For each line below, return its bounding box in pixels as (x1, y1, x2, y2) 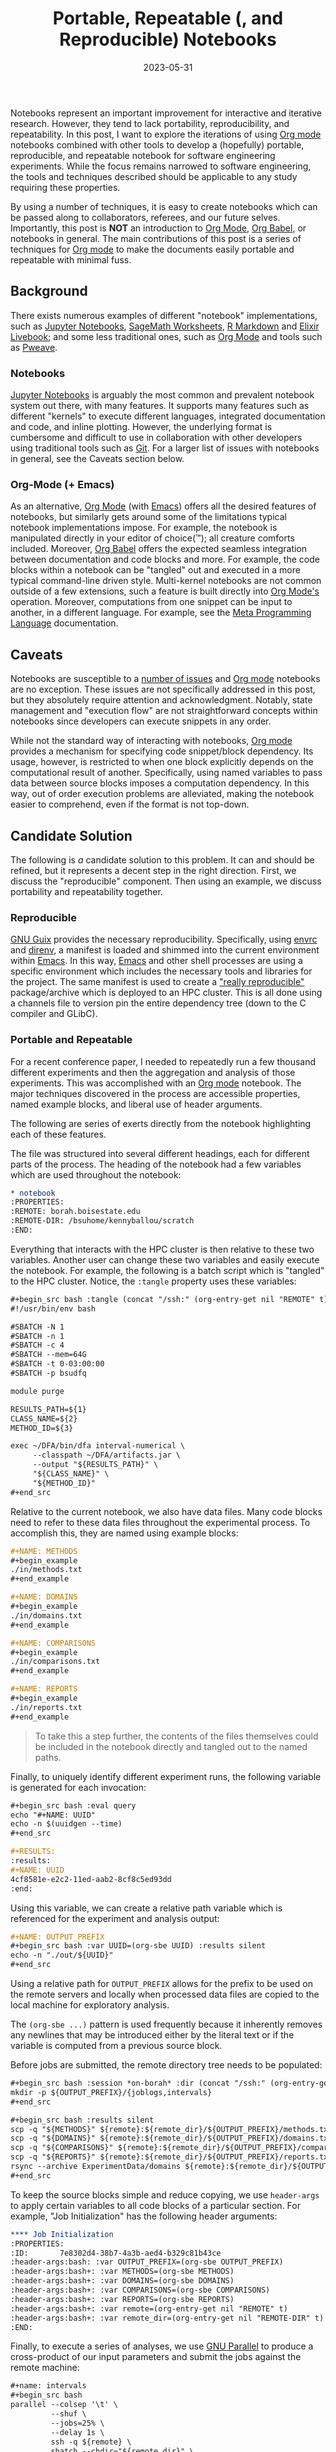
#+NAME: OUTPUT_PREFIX (10, 1932, 105, 1942)
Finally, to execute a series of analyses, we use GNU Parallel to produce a (10, 2340, 314, 2352)
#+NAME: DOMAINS (10, 1592, 78, 1602)
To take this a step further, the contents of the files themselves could (34, 1730, 319, 1742)
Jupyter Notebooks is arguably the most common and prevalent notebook (10, 389, 315, 401)
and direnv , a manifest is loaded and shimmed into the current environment (10, 944, 320, 956)
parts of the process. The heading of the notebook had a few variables (10, 1158, 302, 1170)
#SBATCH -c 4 (10, 1340, 65, 1351)
